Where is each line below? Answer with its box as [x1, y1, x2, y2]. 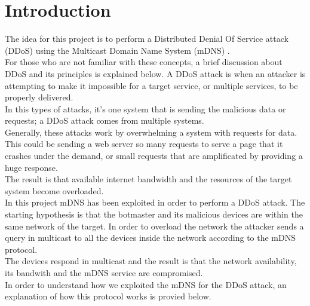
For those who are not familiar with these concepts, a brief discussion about [5, 56, 283, 68]
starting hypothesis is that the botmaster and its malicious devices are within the [5, 208, 303, 221]
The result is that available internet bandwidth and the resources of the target [5, 173, 292, 185]
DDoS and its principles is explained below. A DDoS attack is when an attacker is [5, 67, 306, 79]
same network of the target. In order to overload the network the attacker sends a [5, 219, 304, 232]
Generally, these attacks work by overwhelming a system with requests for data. [5, 126, 297, 138]
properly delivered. [5, 91, 73, 103]
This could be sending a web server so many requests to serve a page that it [5, 137, 283, 150]
